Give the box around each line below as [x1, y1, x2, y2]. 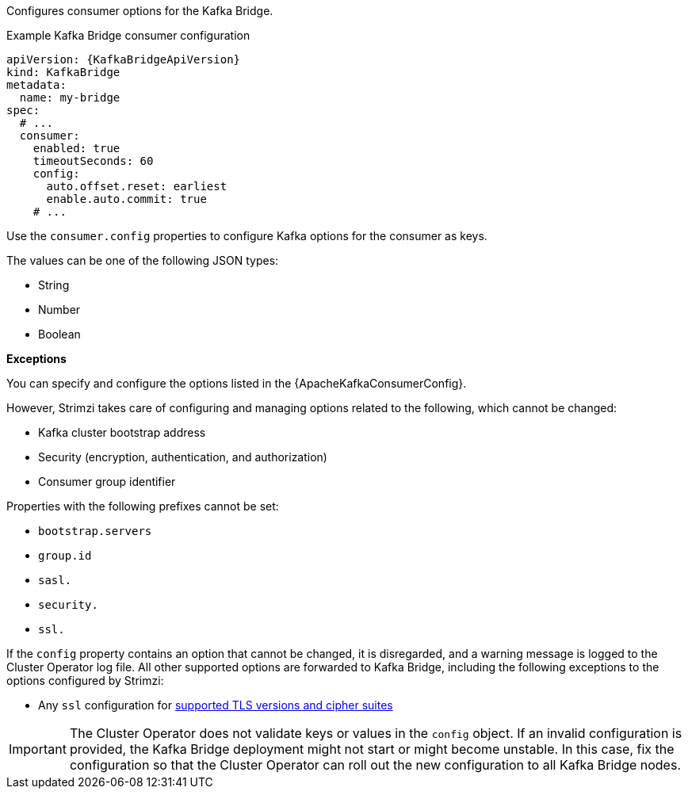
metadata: [6, 78, 67, 91]
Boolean [38, 327, 81, 341]
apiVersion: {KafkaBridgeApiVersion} [6, 53, 241, 66]
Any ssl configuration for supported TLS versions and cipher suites [38, 698, 393, 712]
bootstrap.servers [38, 525, 152, 537]
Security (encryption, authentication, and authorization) [38, 450, 327, 464]
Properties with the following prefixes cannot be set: [6, 499, 279, 513]
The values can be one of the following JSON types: [6, 254, 279, 267]
